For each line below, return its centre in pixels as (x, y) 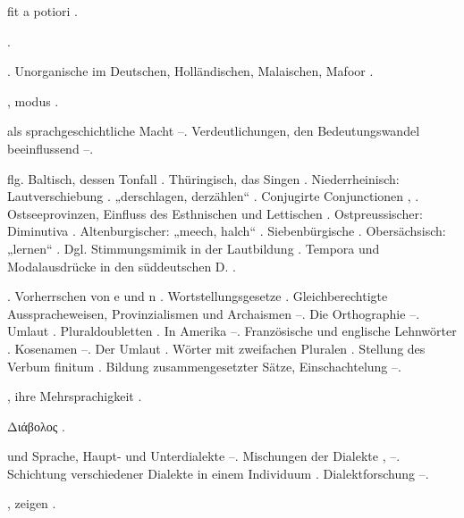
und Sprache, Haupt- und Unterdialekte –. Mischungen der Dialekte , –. (204, 456)
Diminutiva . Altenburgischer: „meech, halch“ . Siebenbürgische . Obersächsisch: (227, 231)
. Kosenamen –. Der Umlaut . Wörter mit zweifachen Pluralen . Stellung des (216, 348)
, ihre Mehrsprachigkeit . (75, 396)
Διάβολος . (36, 426)
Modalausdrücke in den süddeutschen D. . (122, 266)
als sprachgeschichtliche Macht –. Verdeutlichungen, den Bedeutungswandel (214, 131)
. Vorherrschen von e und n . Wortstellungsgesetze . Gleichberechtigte (198, 296)
